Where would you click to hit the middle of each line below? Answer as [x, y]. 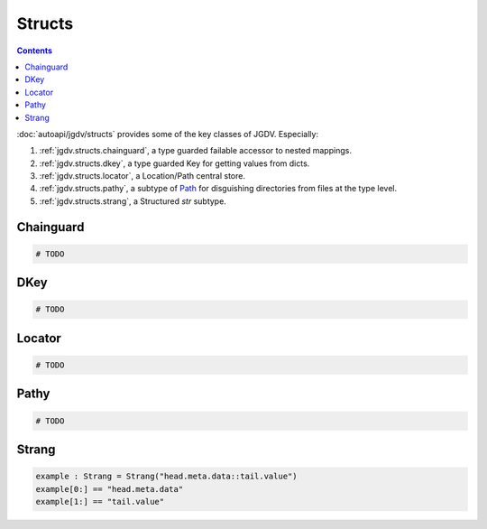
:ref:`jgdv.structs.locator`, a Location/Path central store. [142, 176]
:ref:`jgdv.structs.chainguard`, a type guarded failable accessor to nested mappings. [195, 151]
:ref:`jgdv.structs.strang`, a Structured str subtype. [133, 201]
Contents [35, 51]
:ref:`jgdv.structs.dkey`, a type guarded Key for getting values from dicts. [175, 163]
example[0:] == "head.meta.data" [110, 489]
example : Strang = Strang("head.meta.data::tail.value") [166, 477]
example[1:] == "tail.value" [100, 501]
